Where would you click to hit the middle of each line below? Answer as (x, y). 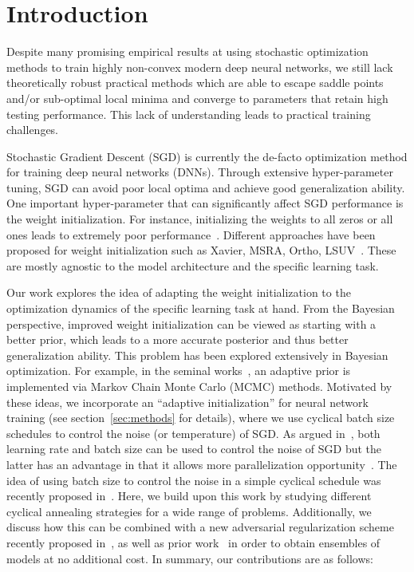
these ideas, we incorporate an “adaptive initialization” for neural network (187, 402)
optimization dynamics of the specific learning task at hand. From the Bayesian (201, 308)
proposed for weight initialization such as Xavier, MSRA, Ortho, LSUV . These (201, 250)
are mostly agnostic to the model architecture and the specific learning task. (193, 265)
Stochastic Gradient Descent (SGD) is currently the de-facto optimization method (207, 156)
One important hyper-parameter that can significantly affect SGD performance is (205, 203)
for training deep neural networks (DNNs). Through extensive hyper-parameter (200, 172)
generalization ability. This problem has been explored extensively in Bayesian (197, 355)
